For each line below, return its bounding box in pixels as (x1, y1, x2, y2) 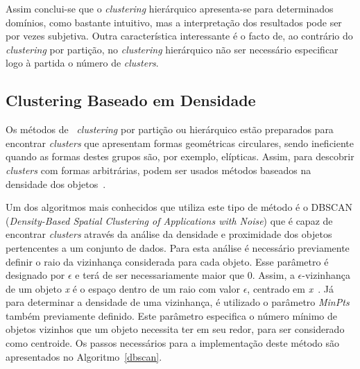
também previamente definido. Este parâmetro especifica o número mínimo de (6, 308, 338, 323)
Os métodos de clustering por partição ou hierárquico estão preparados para (6, 122, 334, 137)
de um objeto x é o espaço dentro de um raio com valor (6, 281, 240, 295)
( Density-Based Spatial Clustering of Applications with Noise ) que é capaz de (6, 213, 333, 228)
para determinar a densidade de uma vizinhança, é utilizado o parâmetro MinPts (6, 295, 350, 309)
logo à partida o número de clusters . (6, 55, 159, 70)
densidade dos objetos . (6, 176, 106, 191)
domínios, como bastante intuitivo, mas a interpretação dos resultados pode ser (6, 15, 342, 29)
